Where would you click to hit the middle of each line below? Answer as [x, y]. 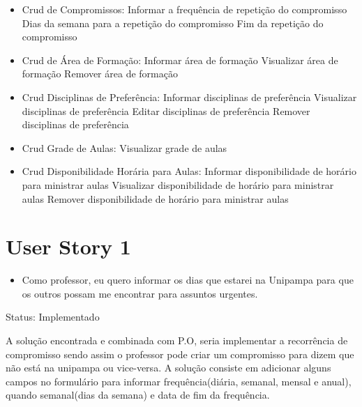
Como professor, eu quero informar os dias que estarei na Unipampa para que [188, 280]
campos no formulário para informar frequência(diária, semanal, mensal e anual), [179, 381]
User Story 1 [68, 246]
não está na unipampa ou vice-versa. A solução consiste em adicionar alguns [168, 368]
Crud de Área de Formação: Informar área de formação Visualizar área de [180, 60]
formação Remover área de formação [100, 74]
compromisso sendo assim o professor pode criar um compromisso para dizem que [180, 354]
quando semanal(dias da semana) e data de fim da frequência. [138, 395]
